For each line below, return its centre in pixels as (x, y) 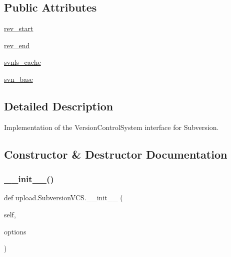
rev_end (17, 45)
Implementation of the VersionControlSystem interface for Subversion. (111, 127)
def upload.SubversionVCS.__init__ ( (63, 198)
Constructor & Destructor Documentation (116, 154)
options (15, 231)
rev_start (19, 28)
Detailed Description (59, 106)
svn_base (18, 79)
